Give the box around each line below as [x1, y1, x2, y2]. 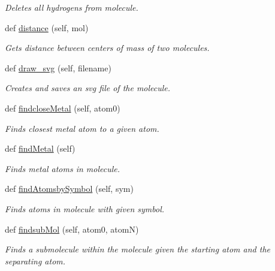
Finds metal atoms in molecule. [5, 162, 120, 174]
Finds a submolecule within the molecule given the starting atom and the [5, 243, 271, 255]
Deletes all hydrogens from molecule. [5, 1, 138, 13]
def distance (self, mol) [5, 21, 89, 34]
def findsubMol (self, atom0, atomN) [5, 222, 139, 235]
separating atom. [5, 254, 66, 267]
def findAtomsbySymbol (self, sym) [5, 182, 134, 195]
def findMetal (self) [5, 142, 75, 155]
